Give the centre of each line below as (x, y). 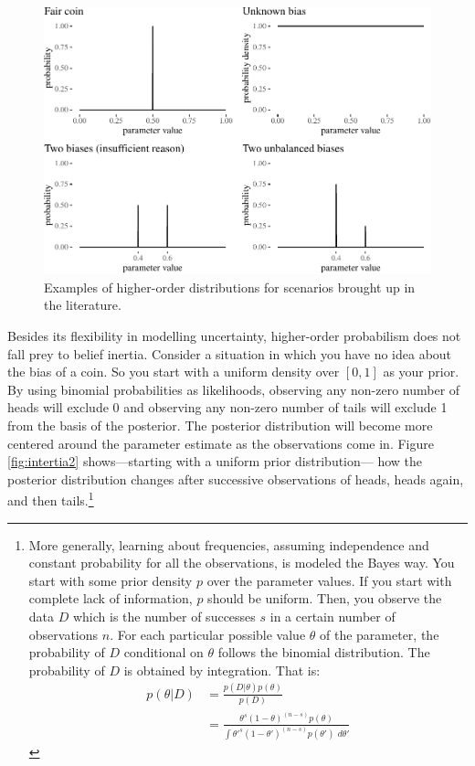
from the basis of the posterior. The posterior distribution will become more (220, 426)
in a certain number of (332, 617)
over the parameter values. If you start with (329, 580)
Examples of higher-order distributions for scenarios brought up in (230, 287)
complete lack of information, (111, 598)
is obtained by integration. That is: (222, 670)
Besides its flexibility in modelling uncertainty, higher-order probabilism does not (234, 336)
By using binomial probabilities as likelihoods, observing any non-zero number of (234, 389)
